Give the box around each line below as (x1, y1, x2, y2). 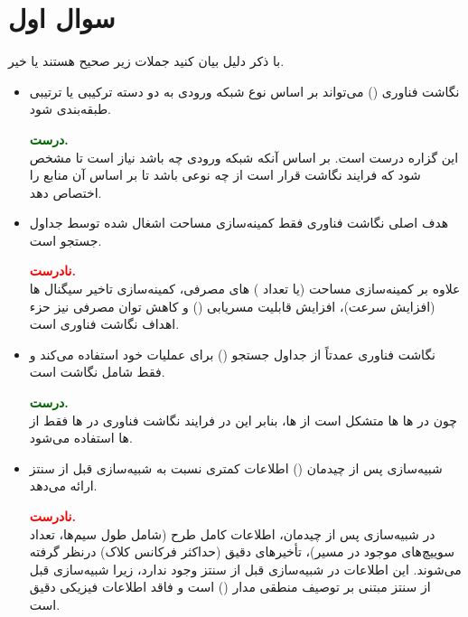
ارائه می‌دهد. (29, 476, 98, 495)
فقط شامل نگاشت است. (29, 362, 165, 381)
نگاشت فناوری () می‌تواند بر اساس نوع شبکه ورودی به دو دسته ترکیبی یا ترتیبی (29, 81, 460, 100)
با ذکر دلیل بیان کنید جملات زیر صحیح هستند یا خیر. (8, 51, 285, 70)
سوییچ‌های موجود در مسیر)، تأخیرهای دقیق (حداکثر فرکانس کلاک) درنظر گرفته (29, 542, 455, 561)
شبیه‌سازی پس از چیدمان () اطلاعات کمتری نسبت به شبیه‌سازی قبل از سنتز (29, 458, 443, 477)
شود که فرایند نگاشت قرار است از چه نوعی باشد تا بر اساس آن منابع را (29, 165, 421, 184)
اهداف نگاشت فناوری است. (29, 314, 180, 333)
